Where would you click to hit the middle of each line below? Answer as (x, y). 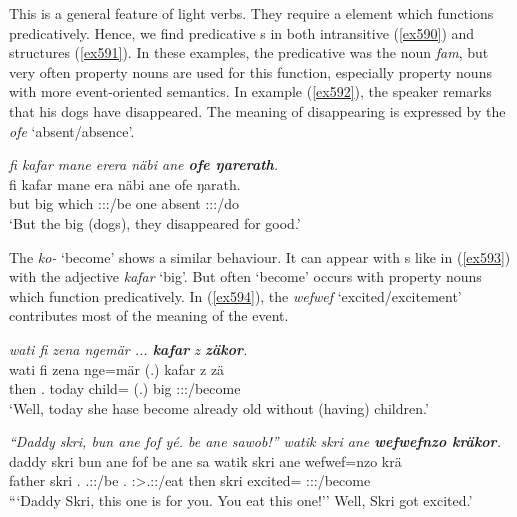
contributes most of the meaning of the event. (149, 315)
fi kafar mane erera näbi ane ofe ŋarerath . (144, 164)
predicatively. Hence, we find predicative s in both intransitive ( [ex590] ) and (242, 32)
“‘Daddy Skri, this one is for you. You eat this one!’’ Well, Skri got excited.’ (241, 500)
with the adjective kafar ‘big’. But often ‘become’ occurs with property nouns (245, 276)
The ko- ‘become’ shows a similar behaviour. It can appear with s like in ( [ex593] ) (260, 256)
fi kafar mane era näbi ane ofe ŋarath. (125, 183)
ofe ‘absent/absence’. (72, 130)
